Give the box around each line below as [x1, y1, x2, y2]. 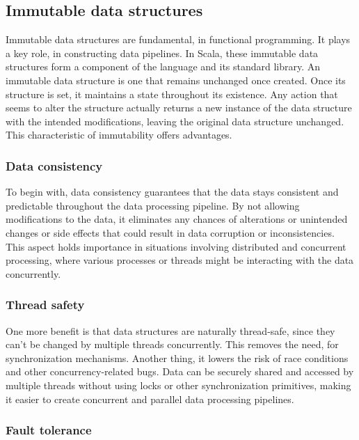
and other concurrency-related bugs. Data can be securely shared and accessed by [6, 364, 354, 379]
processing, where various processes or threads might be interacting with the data [6, 253, 354, 267]
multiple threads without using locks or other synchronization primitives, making [6, 377, 351, 392]
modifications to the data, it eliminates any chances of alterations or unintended [6, 212, 348, 226]
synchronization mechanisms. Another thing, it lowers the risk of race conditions [6, 350, 349, 365]
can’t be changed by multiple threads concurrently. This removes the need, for [6, 337, 339, 352]
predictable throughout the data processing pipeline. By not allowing [6, 198, 300, 212]
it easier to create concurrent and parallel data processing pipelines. [6, 391, 294, 406]
